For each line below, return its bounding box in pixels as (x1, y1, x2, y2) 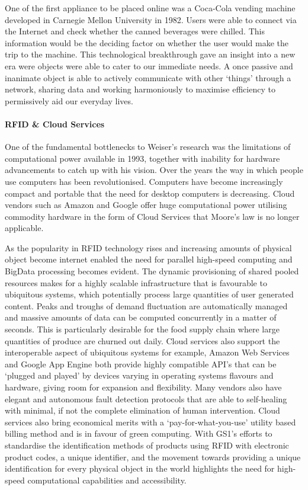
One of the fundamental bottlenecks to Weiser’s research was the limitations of (5, 140, 291, 153)
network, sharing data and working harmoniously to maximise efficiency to (5, 83, 275, 95)
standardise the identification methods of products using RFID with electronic (5, 438, 289, 451)
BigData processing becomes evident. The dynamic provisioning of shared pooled (5, 265, 299, 277)
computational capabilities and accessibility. (27, 473, 187, 486)
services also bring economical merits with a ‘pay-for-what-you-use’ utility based (5, 415, 296, 428)
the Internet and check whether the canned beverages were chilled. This (5, 25, 265, 37)
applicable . (5, 222, 44, 234)
